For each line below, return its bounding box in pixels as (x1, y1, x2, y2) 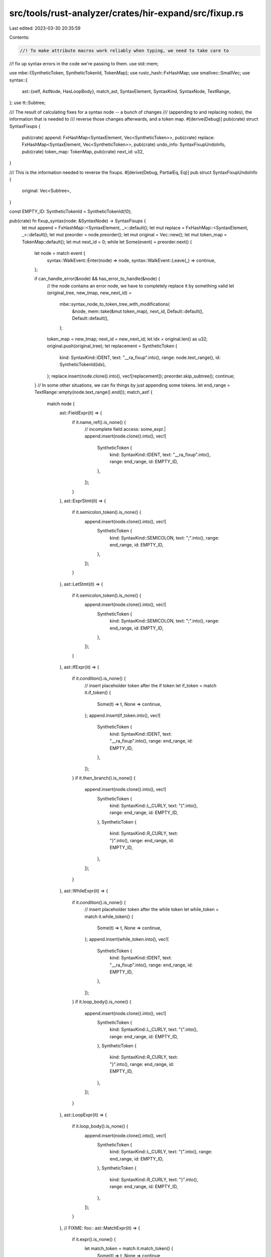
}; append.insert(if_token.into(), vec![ (84, 712, 161, 719)
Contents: (9, 34, 30, 40)
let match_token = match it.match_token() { (84, 1245, 173, 1251)
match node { (47, 400, 75, 407)
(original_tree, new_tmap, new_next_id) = (47, 290, 132, 296)
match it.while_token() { (84, 913, 133, 920)
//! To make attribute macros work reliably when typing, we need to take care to (20, 48, 229, 53)
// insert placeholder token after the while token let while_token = (84, 907, 219, 913)
